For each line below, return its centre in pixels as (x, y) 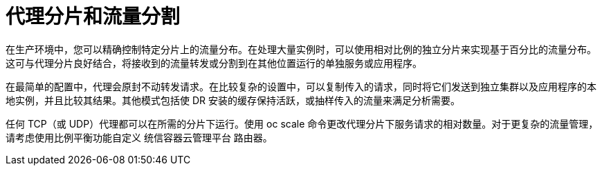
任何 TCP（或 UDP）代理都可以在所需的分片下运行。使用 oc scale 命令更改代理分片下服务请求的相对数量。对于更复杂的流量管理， (302, 123)
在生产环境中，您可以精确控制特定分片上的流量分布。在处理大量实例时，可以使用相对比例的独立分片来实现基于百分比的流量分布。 (301, 49)
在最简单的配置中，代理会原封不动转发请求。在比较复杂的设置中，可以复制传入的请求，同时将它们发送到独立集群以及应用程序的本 (301, 86)
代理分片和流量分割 (93, 17)
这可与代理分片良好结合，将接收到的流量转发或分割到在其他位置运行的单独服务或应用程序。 (214, 63)
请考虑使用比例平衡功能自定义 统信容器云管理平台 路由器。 (139, 137)
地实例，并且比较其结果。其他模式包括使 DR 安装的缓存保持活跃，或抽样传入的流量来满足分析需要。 (233, 100)
